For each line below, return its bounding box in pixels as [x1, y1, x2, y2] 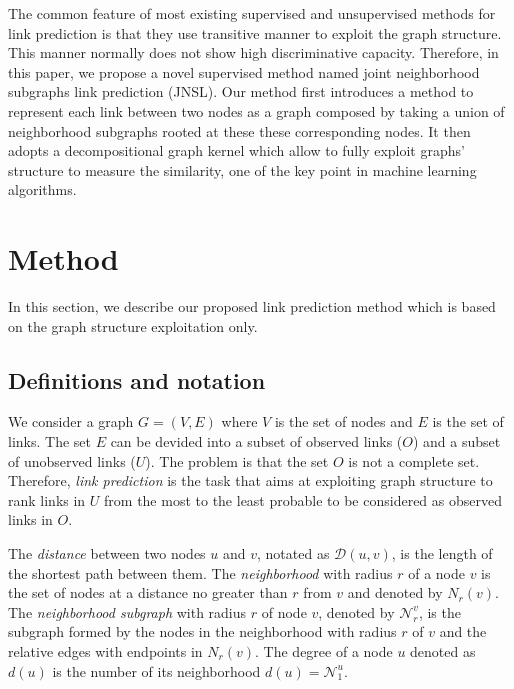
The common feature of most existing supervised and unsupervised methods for [8, 3, 496, 23]
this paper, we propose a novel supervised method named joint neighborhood [8, 61, 480, 82]
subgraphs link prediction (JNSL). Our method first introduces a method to [8, 81, 474, 102]
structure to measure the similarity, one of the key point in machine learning [8, 159, 477, 180]
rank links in [8, 489, 86, 510]
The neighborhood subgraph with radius [8, 601, 247, 622]
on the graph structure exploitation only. [8, 315, 258, 336]
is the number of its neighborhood [52, 660, 261, 681]
